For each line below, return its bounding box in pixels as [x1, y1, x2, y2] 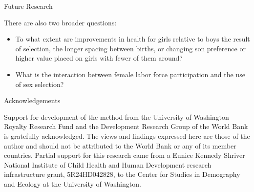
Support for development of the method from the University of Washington [4, 111, 229, 122]
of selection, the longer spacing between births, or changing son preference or [15, 43, 246, 53]
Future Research [4, 1, 53, 11]
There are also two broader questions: [4, 17, 117, 27]
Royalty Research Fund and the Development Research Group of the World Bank [4, 121, 248, 131]
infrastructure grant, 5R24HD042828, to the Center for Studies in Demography [4, 169, 240, 179]
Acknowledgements [4, 95, 61, 106]
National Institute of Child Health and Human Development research [4, 159, 212, 170]
